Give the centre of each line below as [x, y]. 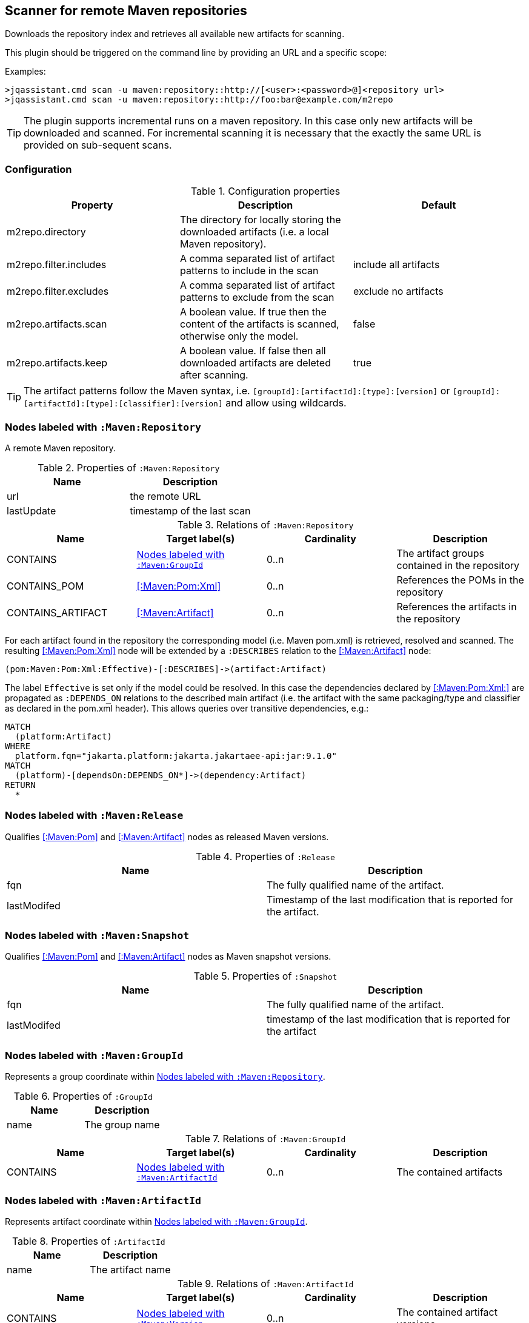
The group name [122, 1125]
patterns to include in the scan [249, 271]
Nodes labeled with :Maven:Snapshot [97, 936]
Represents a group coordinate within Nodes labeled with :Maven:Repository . [165, 1077]
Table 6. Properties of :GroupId [83, 1096]
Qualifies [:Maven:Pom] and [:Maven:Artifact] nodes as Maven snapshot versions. [168, 957]
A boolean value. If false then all [253, 351]
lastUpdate [32, 510]
